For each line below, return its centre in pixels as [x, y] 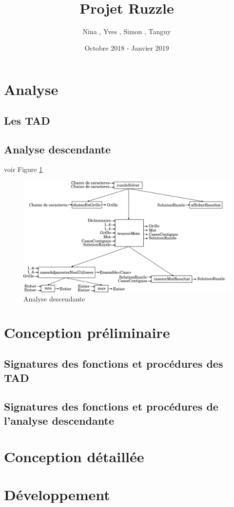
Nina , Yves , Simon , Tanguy [127, 31]
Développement [57, 495]
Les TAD [27, 120]
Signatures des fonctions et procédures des [114, 363]
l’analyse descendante [59, 421]
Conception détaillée [74, 456]
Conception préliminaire [87, 332]
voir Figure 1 [23, 169]
